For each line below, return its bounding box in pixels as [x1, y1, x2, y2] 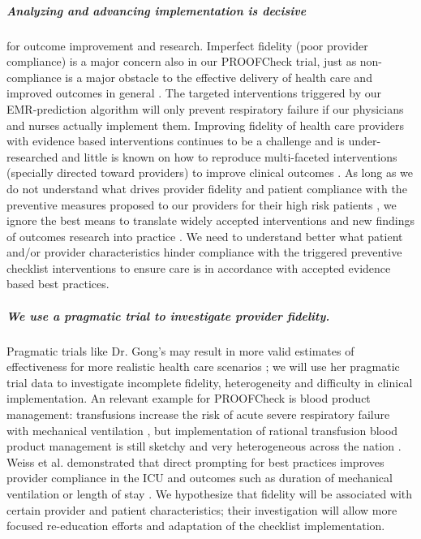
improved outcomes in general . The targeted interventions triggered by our [6, 84, 382, 101]
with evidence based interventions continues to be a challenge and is [6, 132, 345, 149]
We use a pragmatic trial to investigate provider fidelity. [6, 307, 330, 324]
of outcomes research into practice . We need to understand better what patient [6, 227, 403, 244]
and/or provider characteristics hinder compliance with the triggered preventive [6, 244, 402, 261]
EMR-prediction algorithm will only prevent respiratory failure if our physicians [6, 100, 404, 117]
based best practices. [6, 275, 110, 292]
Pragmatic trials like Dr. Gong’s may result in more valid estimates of [6, 342, 354, 359]
